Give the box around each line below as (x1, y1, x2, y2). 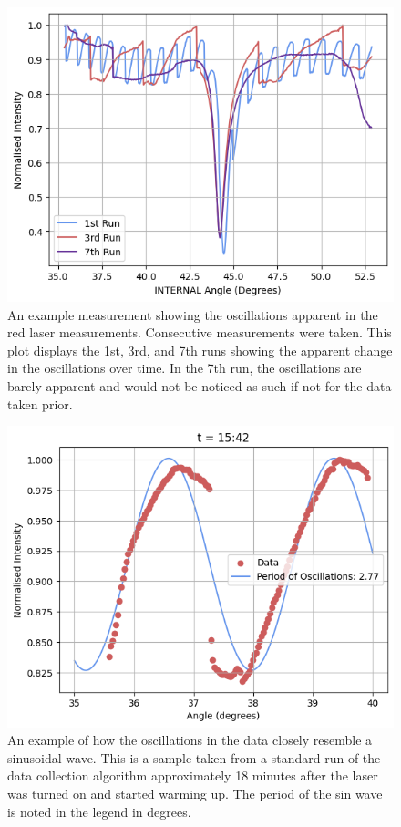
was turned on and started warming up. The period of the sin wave (7, 783, 383, 802)
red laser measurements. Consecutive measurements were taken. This (7, 323, 392, 342)
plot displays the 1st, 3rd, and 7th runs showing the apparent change (7, 340, 393, 359)
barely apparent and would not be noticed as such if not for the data (7, 377, 392, 396)
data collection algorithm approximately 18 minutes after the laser (7, 766, 378, 785)
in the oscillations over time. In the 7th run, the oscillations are (7, 358, 362, 377)
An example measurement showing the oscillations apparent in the (7, 305, 378, 324)
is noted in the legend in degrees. (7, 801, 191, 821)
